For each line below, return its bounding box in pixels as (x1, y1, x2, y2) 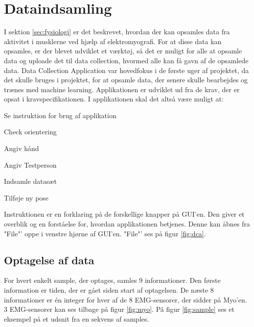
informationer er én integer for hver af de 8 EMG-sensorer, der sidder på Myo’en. (4, 294, 247, 304)
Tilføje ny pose (4, 192, 49, 202)
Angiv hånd (4, 143, 39, 153)
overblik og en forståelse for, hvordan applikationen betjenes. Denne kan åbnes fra (4, 219, 250, 229)
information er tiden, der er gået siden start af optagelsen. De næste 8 (4, 285, 214, 295)
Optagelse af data (4, 252, 94, 267)
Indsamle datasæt (4, 176, 57, 186)
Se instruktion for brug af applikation (4, 110, 116, 120)
